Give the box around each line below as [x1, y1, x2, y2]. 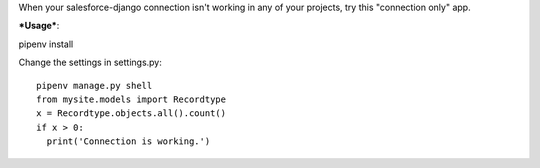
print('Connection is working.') [46, 136, 211, 147]
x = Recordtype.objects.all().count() [36, 108, 227, 119]
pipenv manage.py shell [36, 80, 153, 91]
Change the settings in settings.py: [18, 56, 162, 69]
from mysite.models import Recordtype [36, 93, 227, 105]
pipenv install [18, 38, 74, 50]
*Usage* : [18, 20, 60, 32]
